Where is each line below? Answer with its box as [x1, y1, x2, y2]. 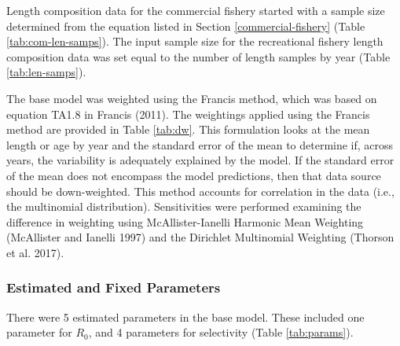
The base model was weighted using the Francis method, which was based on [6, 90, 377, 106]
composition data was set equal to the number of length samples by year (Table [6, 48, 391, 64]
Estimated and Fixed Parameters [6, 278, 221, 297]
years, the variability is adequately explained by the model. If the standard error [6, 152, 394, 168]
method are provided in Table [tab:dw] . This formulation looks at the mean [6, 121, 370, 138]
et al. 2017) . [6, 244, 64, 260]
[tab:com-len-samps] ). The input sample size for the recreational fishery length [6, 33, 383, 50]
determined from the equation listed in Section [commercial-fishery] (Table [6, 17, 365, 34]
